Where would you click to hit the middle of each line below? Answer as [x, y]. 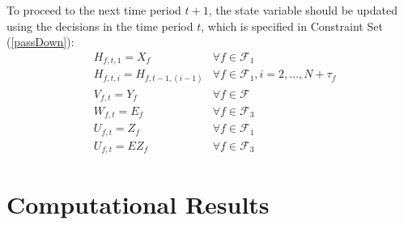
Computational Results [138, 204]
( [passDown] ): [40, 42]
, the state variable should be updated [303, 10]
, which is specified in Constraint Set [292, 25]
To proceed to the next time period [94, 10]
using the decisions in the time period [100, 25]
